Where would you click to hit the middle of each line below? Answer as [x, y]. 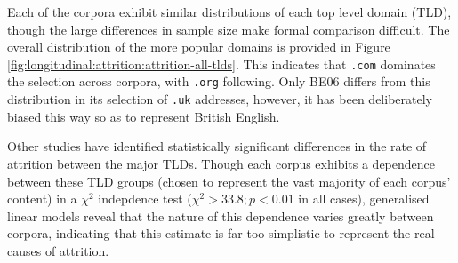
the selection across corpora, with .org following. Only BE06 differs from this [219, 81]
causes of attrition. [58, 250]
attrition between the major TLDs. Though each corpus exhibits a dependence [221, 163]
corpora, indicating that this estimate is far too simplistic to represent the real [221, 233]
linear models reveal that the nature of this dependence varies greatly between [221, 215]
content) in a [42, 199]
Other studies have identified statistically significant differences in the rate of [217, 146]
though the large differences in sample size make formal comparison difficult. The [229, 29]
